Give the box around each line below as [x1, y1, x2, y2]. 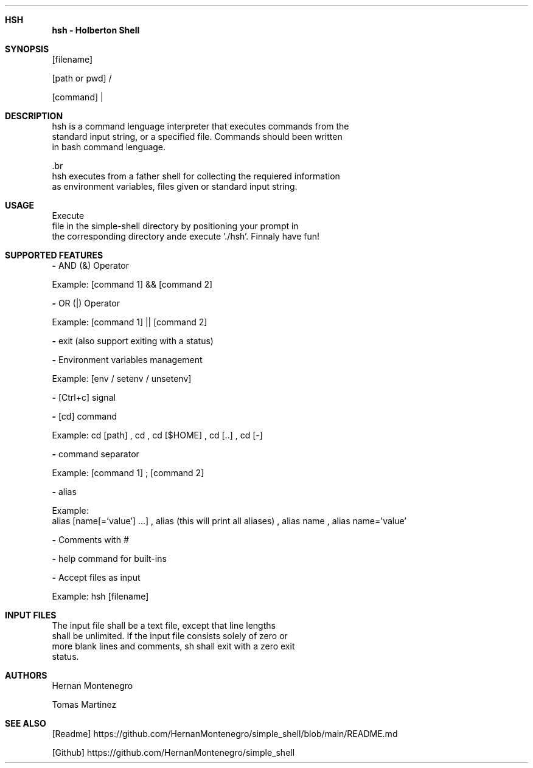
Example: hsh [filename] [52, 591, 149, 601]
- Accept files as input [52, 572, 141, 583]
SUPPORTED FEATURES [5, 250, 103, 260]
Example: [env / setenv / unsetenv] [52, 373, 192, 384]
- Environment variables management [52, 355, 203, 365]
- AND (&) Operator [52, 260, 129, 271]
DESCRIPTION [5, 111, 63, 121]
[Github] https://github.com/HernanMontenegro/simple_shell [52, 747, 295, 758]
